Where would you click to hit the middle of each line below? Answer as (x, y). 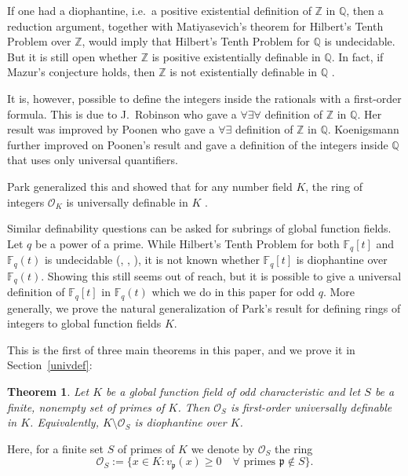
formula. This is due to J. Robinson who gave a (122, 114)
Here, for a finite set (56, 448)
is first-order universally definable (311, 406)
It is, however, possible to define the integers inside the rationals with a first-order (204, 98)
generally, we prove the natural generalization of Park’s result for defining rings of (204, 308)
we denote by (223, 448)
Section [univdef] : (50, 365)
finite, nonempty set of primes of (86, 406)
